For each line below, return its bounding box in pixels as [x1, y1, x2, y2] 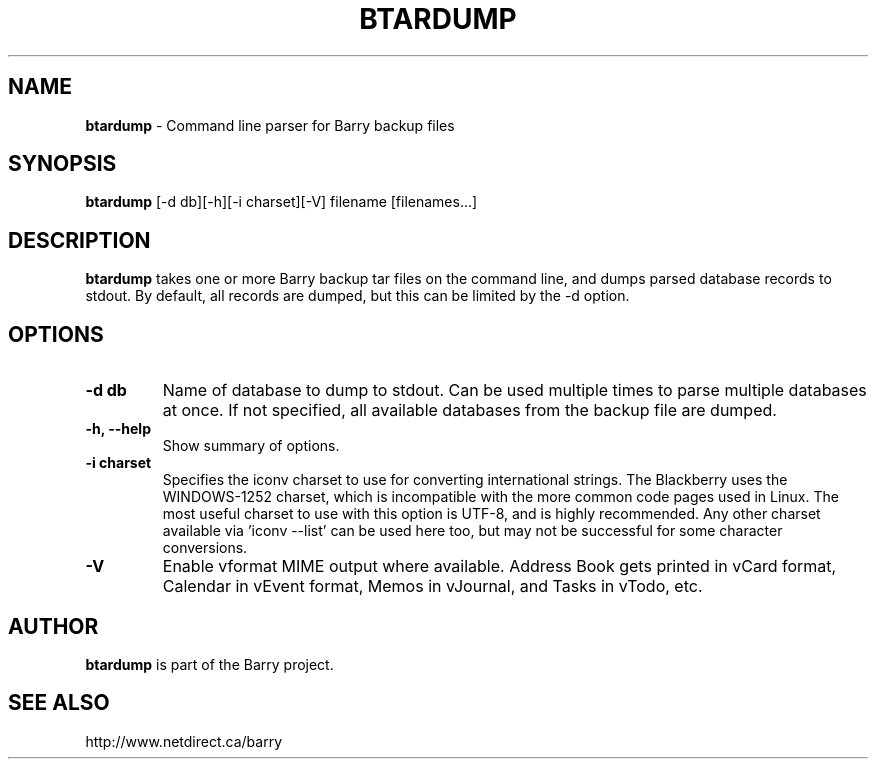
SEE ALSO [8, 690, 110, 716]
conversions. [162, 539, 248, 557]
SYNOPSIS [8, 151, 117, 177]
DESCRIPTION [8, 227, 151, 253]
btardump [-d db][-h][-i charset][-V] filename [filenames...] [85, 193, 478, 211]
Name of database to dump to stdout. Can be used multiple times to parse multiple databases [162, 380, 867, 401]
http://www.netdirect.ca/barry [85, 732, 283, 750]
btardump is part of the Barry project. [85, 655, 334, 673]
